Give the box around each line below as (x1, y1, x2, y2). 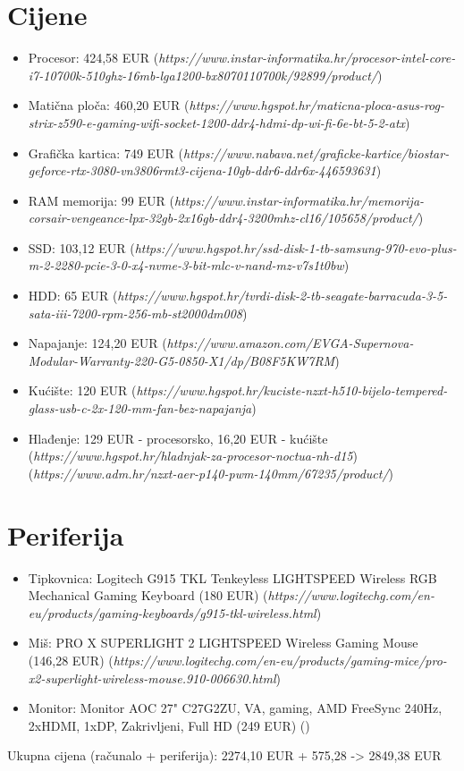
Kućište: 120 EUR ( (28, 381, 137, 400)
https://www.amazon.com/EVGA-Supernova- (166, 334, 414, 352)
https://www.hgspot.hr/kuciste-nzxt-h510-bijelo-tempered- (136, 381, 448, 400)
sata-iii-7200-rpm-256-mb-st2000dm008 (28, 303, 242, 322)
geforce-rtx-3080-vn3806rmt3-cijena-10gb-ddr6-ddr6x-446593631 (28, 161, 376, 180)
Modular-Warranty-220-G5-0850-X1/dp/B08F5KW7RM (28, 351, 335, 369)
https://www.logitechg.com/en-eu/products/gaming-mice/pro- (113, 650, 447, 669)
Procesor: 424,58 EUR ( (28, 48, 159, 67)
